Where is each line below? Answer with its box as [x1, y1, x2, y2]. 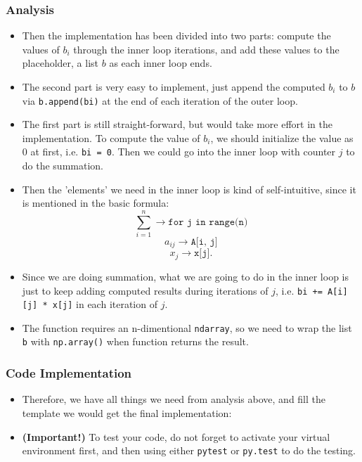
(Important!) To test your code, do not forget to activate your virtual [22, 429, 330, 444]
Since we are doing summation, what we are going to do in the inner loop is [22, 269, 349, 283]
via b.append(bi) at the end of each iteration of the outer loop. [22, 93, 298, 108]
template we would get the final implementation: [22, 405, 232, 420]
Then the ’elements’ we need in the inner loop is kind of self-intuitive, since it [22, 181, 356, 196]
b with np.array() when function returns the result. [22, 334, 249, 349]
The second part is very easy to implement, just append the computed [22, 79, 325, 94]
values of [22, 41, 60, 56]
